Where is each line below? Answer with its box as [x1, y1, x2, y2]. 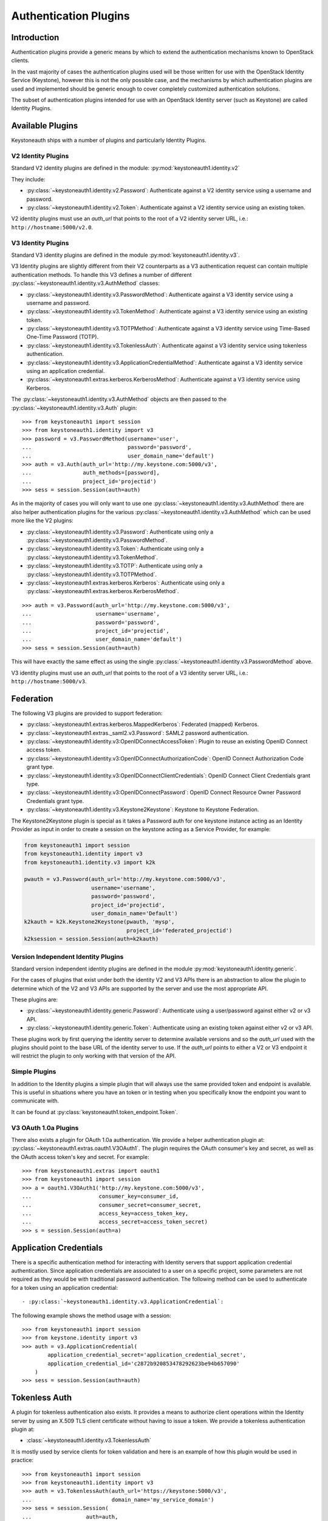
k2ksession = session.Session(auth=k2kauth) [24, 936, 159, 942]
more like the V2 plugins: [11, 517, 74, 524]
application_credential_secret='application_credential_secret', [47, 1351, 247, 1359]
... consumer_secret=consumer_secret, [22, 1202, 202, 1208]
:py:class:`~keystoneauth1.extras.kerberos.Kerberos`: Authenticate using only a [26, 579, 225, 586]
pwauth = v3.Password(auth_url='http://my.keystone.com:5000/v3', [24, 876, 226, 883]
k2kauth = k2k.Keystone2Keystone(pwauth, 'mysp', [24, 919, 175, 925]
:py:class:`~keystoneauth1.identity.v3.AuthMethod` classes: [11, 280, 160, 287]
